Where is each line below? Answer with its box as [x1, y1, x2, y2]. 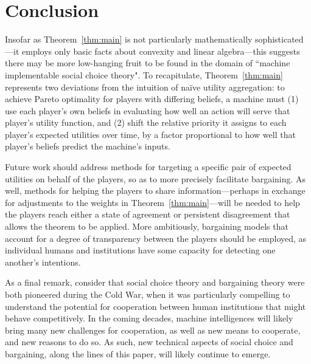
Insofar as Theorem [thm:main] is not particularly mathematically [5, 33, 253, 46]
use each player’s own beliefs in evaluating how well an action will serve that [5, 104, 290, 117]
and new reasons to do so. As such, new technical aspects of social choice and [5, 335, 293, 348]
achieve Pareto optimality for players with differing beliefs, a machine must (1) [5, 92, 299, 105]
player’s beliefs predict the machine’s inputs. [5, 140, 170, 153]
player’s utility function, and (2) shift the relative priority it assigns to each [5, 116, 287, 129]
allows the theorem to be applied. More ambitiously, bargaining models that [5, 220, 288, 233]
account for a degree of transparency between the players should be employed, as [5, 232, 307, 244]
